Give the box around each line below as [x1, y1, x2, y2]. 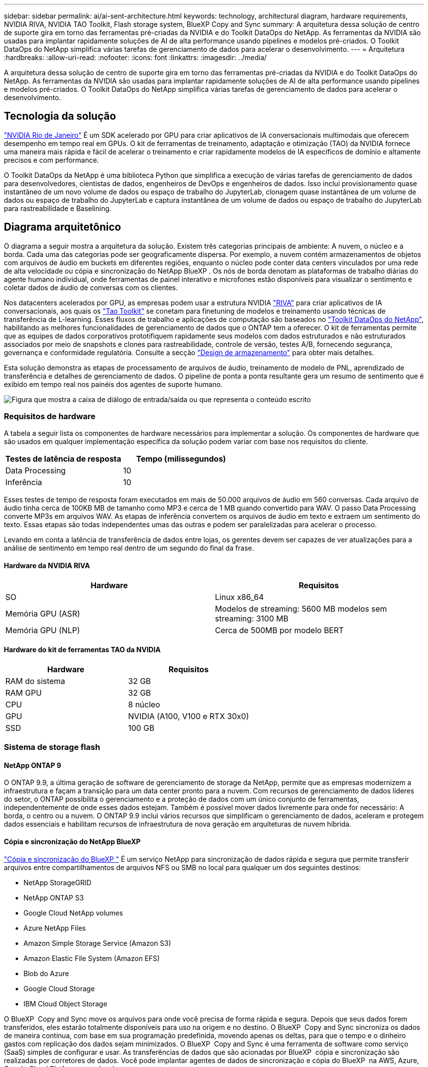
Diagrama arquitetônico [4, 221, 121, 234]
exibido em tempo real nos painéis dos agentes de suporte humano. [4, 380, 223, 388]
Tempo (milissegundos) [136, 454, 226, 464]
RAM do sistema [5, 676, 65, 686]
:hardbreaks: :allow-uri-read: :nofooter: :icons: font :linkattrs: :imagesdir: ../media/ [4, 53, 267, 62]
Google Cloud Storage [23, 984, 95, 993]
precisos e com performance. [4, 155, 99, 164]
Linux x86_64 [215, 592, 264, 602]
